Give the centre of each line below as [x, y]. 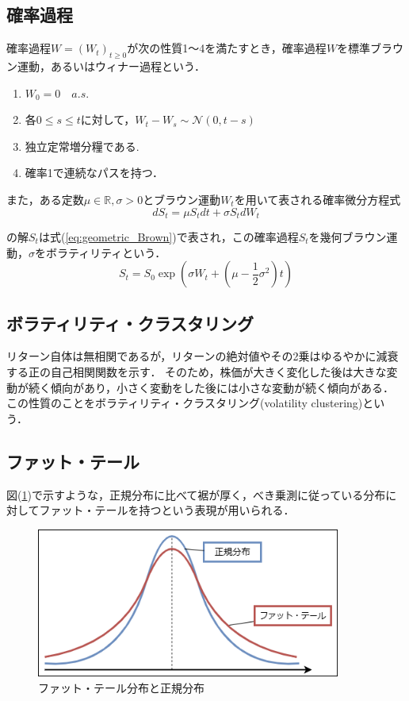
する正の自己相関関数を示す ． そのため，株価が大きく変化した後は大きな [197, 372]
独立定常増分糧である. [82, 146]
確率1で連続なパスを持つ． [94, 173]
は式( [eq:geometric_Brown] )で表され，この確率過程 [168, 237]
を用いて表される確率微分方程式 [317, 199]
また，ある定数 [45, 199]
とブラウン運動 [182, 199]
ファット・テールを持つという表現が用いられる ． [167, 510]
